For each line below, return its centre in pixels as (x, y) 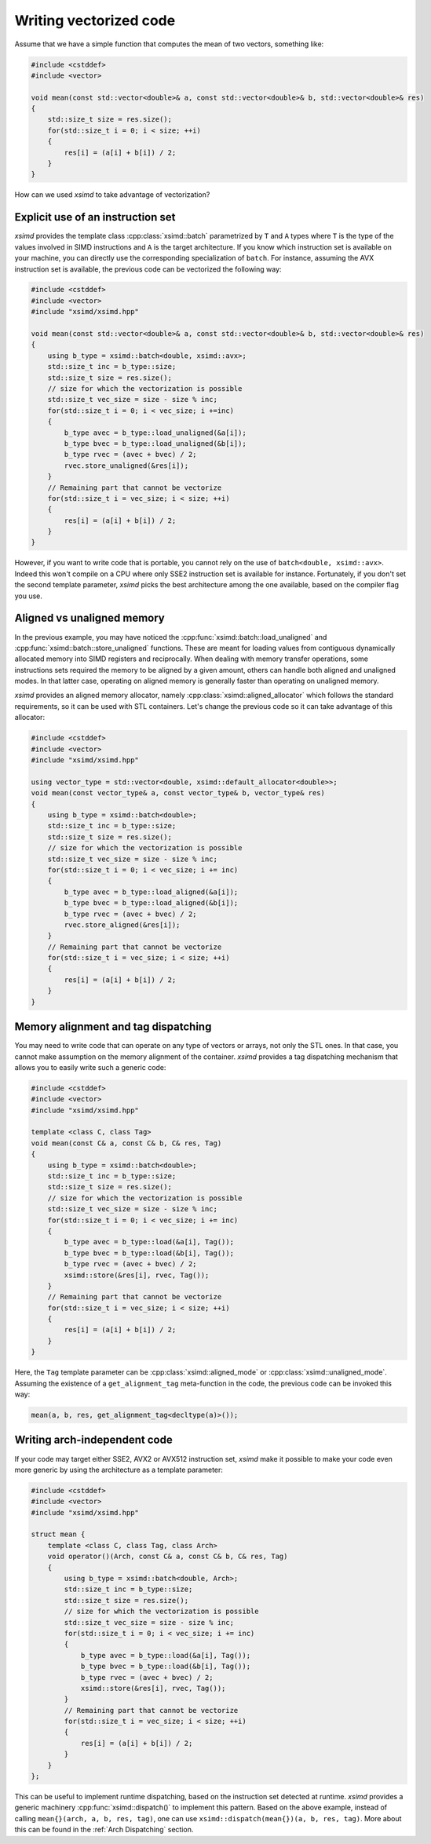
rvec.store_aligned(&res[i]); (122, 925)
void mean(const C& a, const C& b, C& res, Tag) (126, 1143)
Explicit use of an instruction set (95, 217)
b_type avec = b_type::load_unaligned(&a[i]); (155, 433)
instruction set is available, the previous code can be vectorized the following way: (148, 269)
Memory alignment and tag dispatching (113, 1027)
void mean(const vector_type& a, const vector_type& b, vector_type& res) (178, 793)
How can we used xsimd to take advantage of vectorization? (112, 195)
